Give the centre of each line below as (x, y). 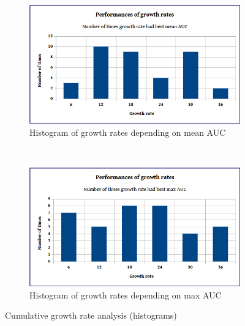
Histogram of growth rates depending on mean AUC (128, 132)
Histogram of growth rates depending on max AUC (126, 295)
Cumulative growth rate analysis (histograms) (91, 315)
